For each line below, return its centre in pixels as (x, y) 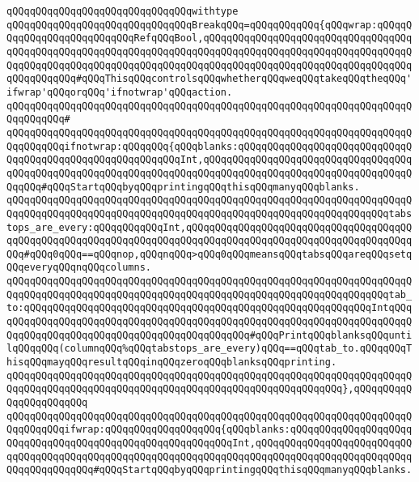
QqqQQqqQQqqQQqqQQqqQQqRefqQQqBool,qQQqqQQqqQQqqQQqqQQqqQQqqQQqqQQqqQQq (209, 38)
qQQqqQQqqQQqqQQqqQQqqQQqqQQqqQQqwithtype (123, 11)
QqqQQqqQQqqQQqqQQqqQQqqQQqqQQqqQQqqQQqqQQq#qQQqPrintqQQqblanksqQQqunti (209, 335)
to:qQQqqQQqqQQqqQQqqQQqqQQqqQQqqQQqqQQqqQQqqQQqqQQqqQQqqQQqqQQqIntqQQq (209, 308)
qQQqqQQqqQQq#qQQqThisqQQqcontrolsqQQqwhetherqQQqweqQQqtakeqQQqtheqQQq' (209, 79)
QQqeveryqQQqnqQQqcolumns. (79, 268)
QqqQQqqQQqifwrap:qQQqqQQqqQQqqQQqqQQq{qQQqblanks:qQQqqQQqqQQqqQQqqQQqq (209, 430)
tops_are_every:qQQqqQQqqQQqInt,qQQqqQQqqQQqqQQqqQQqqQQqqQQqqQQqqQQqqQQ (209, 227)
